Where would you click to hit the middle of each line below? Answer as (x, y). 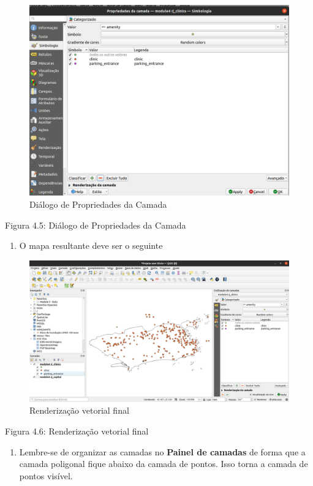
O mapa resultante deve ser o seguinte (91, 245)
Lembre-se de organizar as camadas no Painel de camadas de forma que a (162, 451)
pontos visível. (46, 475)
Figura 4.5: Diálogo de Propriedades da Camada (96, 225)
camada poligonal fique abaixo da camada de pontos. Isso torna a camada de (164, 464)
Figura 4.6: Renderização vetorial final (77, 431)
